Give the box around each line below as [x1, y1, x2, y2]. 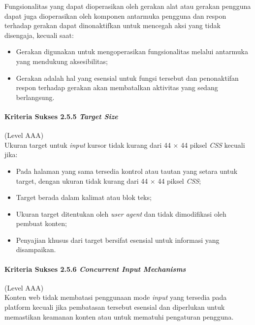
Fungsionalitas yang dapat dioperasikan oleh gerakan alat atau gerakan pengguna [4, 1, 251, 11]
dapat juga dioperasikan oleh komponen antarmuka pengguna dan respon [4, 10, 226, 21]
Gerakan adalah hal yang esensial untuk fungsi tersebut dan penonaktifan [16, 72, 239, 83]
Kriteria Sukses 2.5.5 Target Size [4, 111, 118, 121]
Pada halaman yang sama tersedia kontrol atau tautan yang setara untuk [16, 165, 238, 176]
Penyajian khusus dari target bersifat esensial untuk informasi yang [16, 234, 220, 245]
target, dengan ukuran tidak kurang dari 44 [16, 175, 148, 186]
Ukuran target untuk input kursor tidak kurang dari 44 [4, 139, 171, 150]
